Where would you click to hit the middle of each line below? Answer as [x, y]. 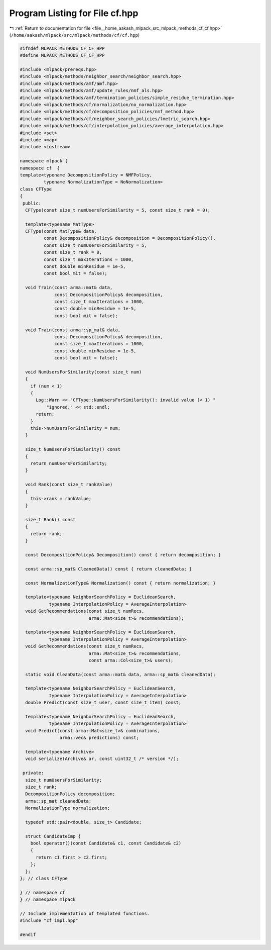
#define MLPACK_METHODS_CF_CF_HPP [62, 56]
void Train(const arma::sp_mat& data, [73, 330]
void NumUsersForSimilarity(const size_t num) [84, 372]
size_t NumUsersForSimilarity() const [73, 449]
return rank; [46, 534]
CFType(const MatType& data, [61, 231]
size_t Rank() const [50, 520]
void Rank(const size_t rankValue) [69, 485]
